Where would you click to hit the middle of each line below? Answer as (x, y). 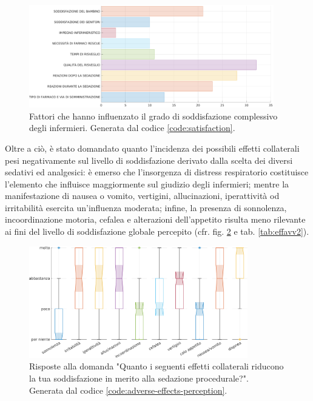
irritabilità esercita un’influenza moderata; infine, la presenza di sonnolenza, (146, 207)
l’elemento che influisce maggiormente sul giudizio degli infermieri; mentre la (147, 184)
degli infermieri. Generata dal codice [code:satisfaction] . (132, 128)
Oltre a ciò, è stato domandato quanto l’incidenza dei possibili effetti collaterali (152, 148)
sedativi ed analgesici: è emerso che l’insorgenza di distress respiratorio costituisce (157, 172)
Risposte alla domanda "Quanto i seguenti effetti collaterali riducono (156, 366)
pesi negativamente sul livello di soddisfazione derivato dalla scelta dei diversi (149, 160)
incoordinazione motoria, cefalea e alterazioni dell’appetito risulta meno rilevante (155, 219)
